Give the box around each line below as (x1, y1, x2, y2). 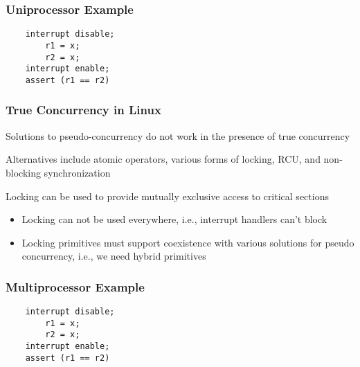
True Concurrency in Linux (6, 101, 161, 118)
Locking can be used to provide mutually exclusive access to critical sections (6, 188, 329, 203)
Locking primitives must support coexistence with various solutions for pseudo (21, 235, 354, 249)
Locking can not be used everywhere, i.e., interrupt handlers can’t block (21, 212, 327, 226)
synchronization (44, 165, 111, 179)
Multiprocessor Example (6, 278, 145, 295)
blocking (6, 165, 41, 179)
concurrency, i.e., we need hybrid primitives (21, 249, 206, 263)
